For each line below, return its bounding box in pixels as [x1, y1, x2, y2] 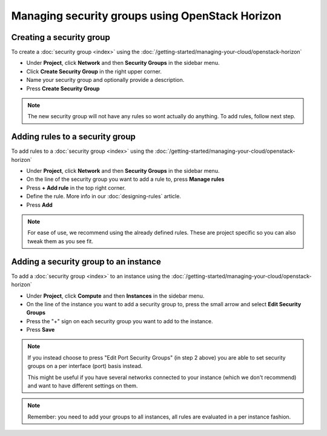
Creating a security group [11, 32, 110, 42]
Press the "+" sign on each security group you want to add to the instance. [26, 317, 213, 324]
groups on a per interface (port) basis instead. [27, 363, 143, 370]
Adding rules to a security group [11, 132, 136, 142]
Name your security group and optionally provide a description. [26, 76, 185, 84]
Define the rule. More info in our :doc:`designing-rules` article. [26, 193, 182, 200]
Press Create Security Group [26, 85, 100, 92]
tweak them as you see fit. [27, 237, 94, 245]
